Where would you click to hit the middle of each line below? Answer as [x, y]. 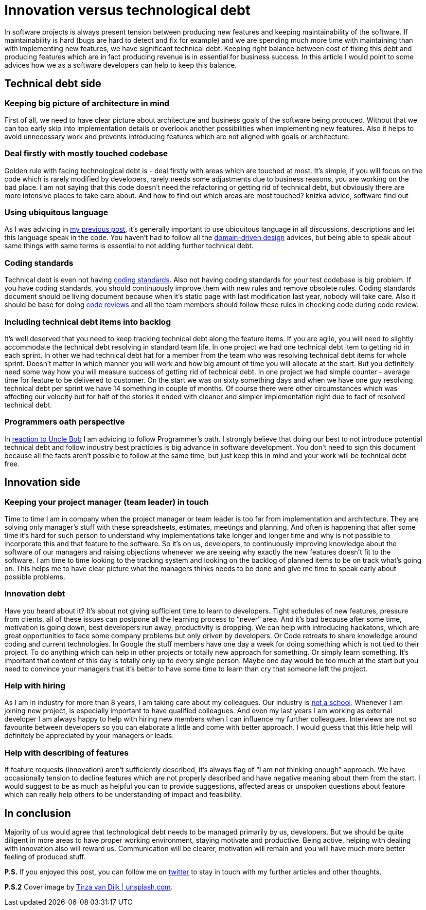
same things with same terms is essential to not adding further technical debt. [129, 246]
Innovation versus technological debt [127, 10]
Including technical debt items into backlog [88, 322]
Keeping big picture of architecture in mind [87, 103]
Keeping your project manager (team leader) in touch [107, 502]
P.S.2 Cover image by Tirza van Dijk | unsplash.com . [89, 887]
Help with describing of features [67, 752]
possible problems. [35, 576]
